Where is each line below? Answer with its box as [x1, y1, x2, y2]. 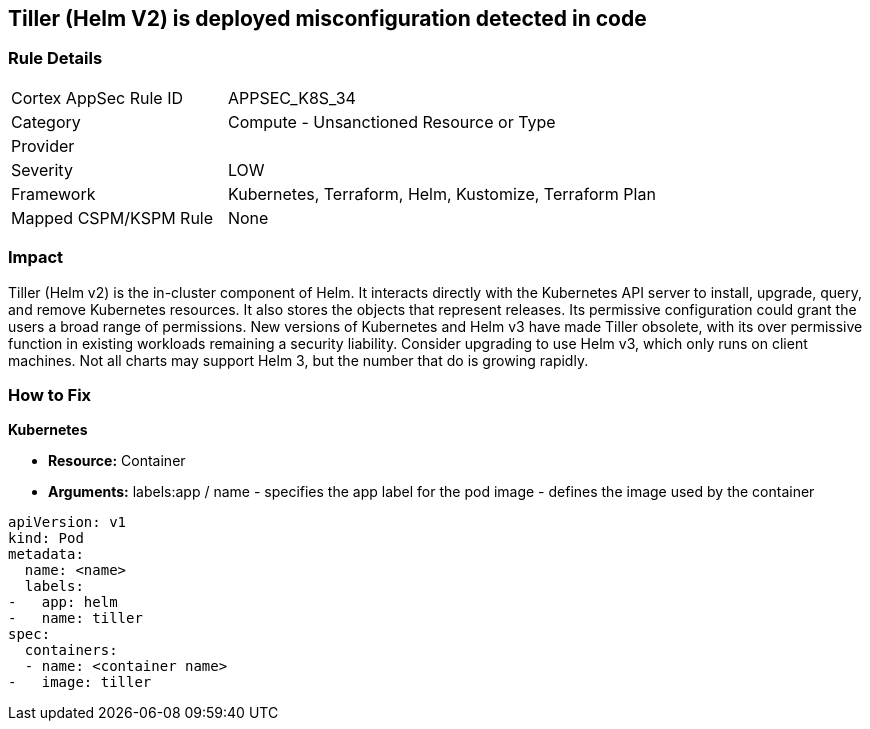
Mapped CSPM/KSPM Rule [11, 207, 214, 228]
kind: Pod [8, 530, 84, 547]
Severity [11, 159, 73, 180]
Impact [8, 247, 64, 268]
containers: [24, 642, 118, 659]
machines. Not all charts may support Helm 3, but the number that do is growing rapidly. [8, 351, 589, 369]
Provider [11, 135, 75, 156]
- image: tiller [8, 674, 152, 691]
